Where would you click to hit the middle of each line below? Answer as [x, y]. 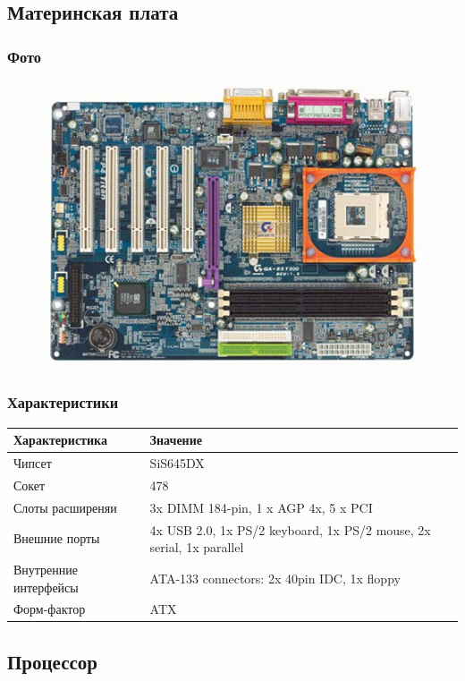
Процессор [53, 661]
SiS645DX [177, 462]
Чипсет [33, 462]
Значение [176, 440]
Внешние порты [57, 538]
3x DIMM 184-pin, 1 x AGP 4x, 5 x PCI [261, 507]
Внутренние [46, 569]
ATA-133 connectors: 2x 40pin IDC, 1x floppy [275, 578]
